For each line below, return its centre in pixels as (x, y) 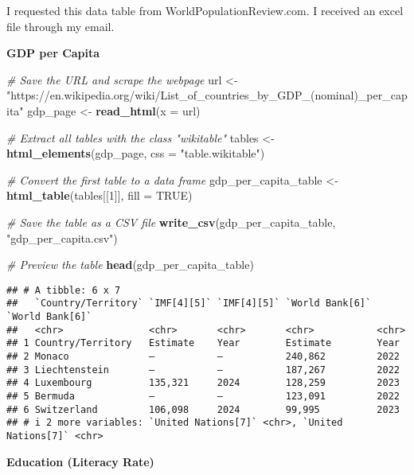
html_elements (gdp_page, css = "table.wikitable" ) (136, 153)
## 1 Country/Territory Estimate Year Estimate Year (203, 343)
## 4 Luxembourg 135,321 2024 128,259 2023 (203, 383)
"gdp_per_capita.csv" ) (62, 237)
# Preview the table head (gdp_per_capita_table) (130, 265)
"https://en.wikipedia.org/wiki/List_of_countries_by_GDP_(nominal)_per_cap (207, 95)
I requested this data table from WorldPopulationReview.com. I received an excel (205, 10)
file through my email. (61, 26)
